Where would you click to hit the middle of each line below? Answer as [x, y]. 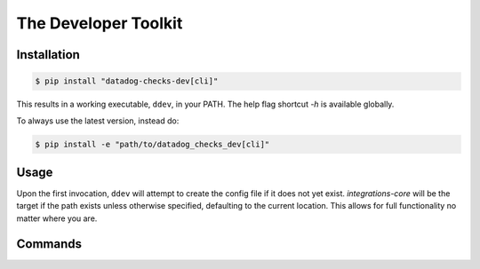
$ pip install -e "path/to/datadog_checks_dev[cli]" [152, 144]
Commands [49, 244]
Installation [48, 55]
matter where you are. [57, 218]
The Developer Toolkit [100, 23]
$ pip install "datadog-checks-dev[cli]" [127, 81]
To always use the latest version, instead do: [98, 121]
